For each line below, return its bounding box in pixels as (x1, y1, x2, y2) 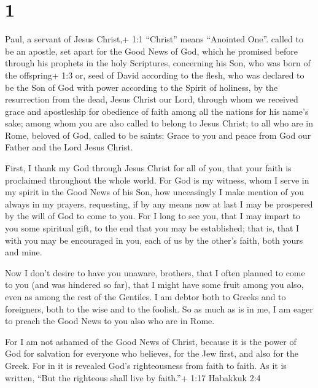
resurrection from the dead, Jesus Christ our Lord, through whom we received (5, 93, 298, 106)
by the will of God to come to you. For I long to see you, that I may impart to (5, 209, 301, 222)
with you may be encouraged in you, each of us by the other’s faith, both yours (5, 233, 303, 246)
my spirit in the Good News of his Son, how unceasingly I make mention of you (5, 185, 304, 198)
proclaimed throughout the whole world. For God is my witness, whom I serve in (5, 173, 309, 186)
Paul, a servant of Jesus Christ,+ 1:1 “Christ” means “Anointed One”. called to (5, 33, 303, 45)
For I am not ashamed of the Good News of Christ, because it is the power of (5, 335, 297, 347)
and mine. (5, 246, 42, 258)
